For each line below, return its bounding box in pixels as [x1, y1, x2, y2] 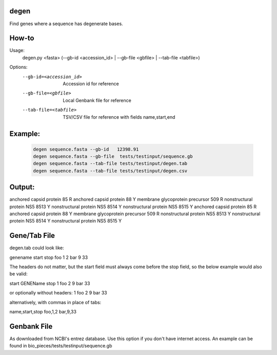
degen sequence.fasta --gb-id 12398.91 [33, 146, 139, 152]
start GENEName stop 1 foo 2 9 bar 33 [9, 280, 90, 286]
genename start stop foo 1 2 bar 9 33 [9, 254, 88, 260]
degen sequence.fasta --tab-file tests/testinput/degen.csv [33, 167, 188, 174]
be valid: [9, 271, 28, 277]
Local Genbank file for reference [63, 97, 132, 103]
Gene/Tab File [9, 231, 55, 240]
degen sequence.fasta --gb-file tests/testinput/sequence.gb [33, 153, 193, 159]
